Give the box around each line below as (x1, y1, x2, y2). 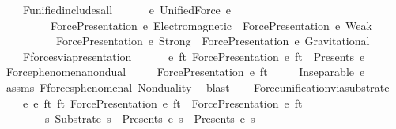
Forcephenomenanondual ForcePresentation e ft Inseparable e (6, 63, 365, 80)
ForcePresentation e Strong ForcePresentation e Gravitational (55, 32, 370, 49)
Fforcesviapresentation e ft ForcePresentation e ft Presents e (22, 47, 365, 64)
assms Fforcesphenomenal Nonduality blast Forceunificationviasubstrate (6, 78, 390, 95)
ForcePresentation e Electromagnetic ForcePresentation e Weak (50, 17, 372, 33)
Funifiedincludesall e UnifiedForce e (22, 2, 232, 17)
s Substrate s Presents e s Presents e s (44, 110, 255, 127)
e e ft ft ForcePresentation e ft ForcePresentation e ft (22, 94, 303, 111)
